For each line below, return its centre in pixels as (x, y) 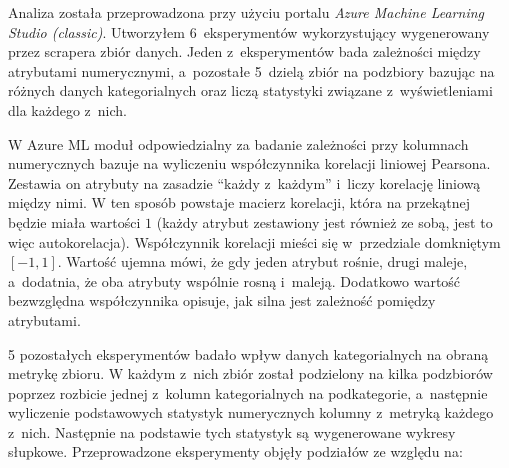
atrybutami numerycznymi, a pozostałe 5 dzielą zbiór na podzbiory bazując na (251, 70)
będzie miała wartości (74, 221)
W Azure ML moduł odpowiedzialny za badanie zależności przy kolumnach (238, 143)
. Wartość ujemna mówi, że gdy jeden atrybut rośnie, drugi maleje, (262, 261)
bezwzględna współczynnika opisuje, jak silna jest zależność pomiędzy (222, 300)
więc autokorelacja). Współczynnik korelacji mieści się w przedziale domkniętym (254, 241)
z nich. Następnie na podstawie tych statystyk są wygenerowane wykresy (232, 431)
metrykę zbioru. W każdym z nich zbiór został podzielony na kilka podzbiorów (250, 373)
